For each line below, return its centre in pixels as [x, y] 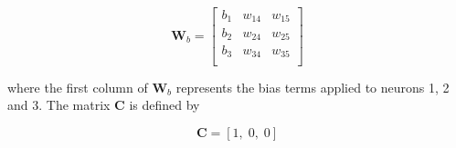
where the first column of [78, 87]
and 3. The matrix [59, 105]
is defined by [164, 105]
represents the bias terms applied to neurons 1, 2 [313, 87]
